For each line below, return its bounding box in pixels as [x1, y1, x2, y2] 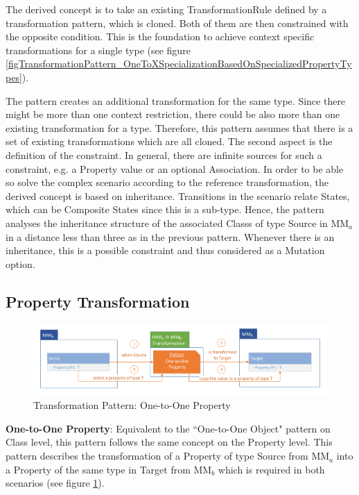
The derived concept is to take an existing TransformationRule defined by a [6, 2, 327, 16]
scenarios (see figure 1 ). [6, 476, 105, 490]
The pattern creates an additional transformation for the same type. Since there [6, 93, 346, 108]
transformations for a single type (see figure [6, 42, 191, 57]
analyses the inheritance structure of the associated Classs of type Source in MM [6, 215, 349, 230]
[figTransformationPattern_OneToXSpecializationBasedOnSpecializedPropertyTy [6, 56, 352, 71]
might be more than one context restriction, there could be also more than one [6, 107, 340, 121]
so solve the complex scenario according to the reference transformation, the [6, 175, 329, 190]
